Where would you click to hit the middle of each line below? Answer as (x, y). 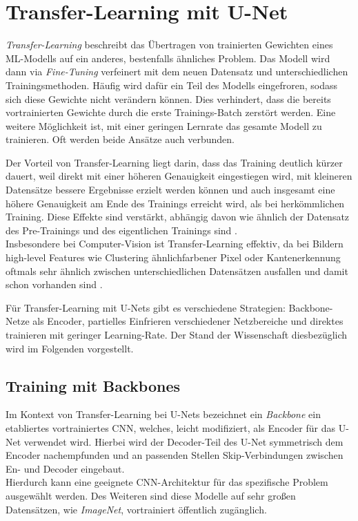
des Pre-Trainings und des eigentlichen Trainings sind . (121, 230)
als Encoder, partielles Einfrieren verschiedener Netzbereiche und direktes (188, 321)
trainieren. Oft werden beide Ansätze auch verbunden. (120, 139)
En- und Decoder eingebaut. (65, 468)
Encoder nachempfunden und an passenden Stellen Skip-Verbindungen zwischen (175, 455)
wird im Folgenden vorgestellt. (70, 348)
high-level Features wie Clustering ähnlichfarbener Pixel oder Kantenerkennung (173, 257)
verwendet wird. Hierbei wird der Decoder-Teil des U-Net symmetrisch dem (183, 441)
